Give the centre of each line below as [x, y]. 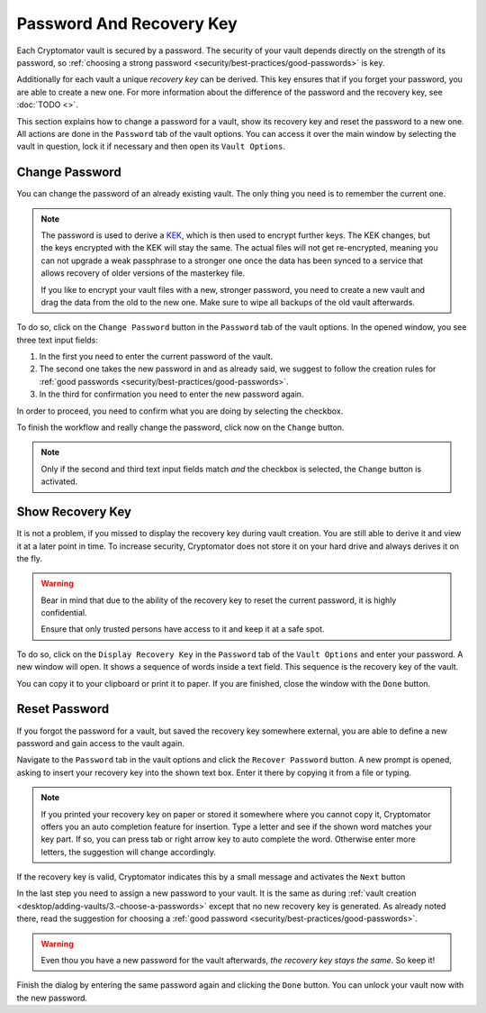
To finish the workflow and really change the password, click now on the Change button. [180, 427]
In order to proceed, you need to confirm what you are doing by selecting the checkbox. [180, 411]
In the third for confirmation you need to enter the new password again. [171, 394]
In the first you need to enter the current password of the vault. [156, 357]
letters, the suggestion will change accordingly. [128, 852]
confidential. [64, 613]
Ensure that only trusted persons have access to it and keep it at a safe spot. [183, 629]
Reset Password [63, 709]
